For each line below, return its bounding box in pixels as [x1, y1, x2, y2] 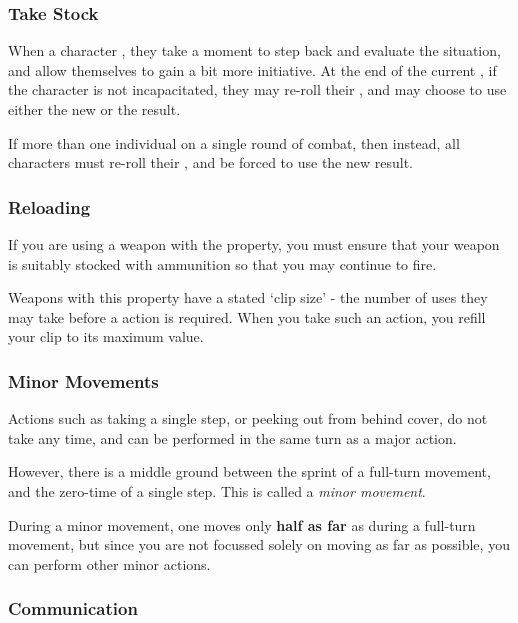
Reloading [8, 194, 91, 219]
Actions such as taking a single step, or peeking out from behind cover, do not [8, 408, 488, 429]
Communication [8, 596, 138, 621]
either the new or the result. [8, 99, 181, 119]
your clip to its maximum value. [8, 326, 204, 347]
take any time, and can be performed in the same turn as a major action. [8, 427, 457, 448]
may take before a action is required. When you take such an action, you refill [8, 306, 486, 327]
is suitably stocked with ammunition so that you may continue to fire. [8, 253, 437, 274]
